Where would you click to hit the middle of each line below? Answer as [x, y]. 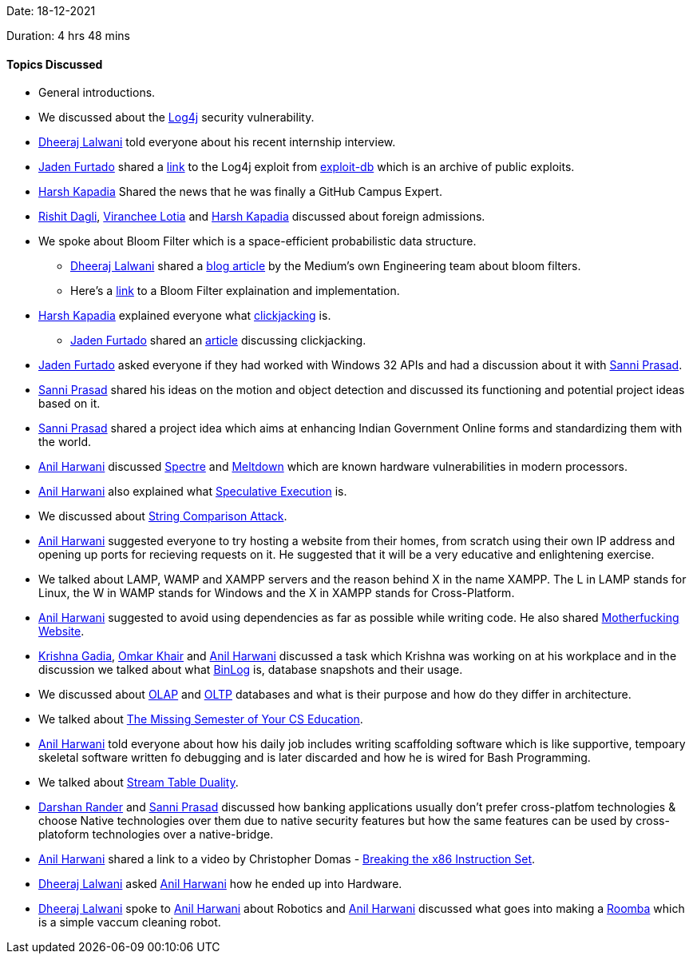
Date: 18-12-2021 [51, 11]
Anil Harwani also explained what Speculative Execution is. [193, 492]
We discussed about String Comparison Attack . [163, 516]
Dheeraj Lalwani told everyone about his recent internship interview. [217, 142]
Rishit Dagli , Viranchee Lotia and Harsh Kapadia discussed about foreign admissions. [262, 217]
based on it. [69, 404]
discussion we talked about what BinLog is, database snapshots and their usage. [251, 670]
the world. [65, 442]
